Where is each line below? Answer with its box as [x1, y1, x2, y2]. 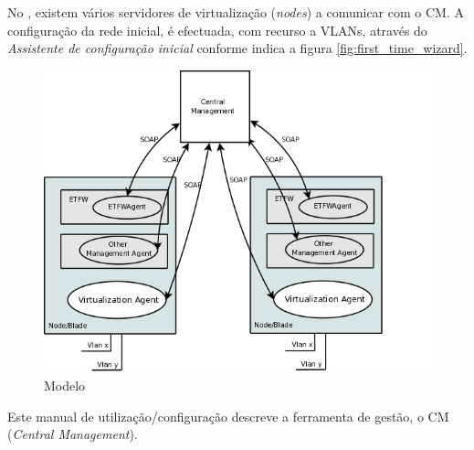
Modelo [44, 376, 86, 395]
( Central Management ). [7, 424, 138, 444]
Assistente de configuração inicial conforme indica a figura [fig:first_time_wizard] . [7, 38, 468, 58]
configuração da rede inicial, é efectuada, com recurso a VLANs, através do [7, 20, 427, 39]
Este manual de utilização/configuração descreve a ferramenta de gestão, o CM [7, 406, 449, 425]
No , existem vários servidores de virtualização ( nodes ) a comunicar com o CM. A [7, 3, 464, 21]
